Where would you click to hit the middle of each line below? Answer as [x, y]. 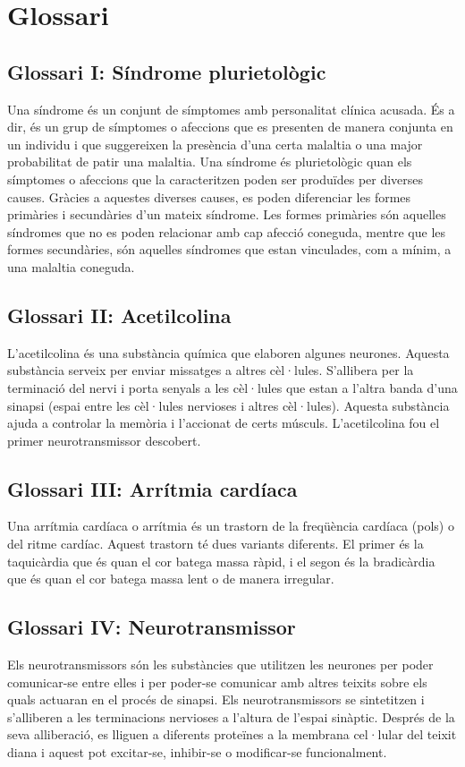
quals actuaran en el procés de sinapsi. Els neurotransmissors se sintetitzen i [216, 699]
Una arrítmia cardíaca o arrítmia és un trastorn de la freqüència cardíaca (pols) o [231, 526]
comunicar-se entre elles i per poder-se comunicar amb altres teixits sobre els [217, 682]
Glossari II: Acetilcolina [119, 315]
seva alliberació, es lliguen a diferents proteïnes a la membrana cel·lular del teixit [232, 734]
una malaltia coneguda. [71, 266]
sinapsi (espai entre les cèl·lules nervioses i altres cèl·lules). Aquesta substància [228, 405]
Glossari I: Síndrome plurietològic [167, 71]
